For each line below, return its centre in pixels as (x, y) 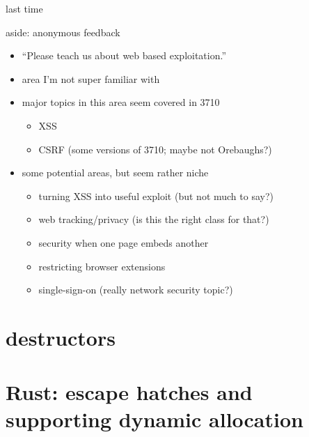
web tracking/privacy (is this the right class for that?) (154, 219)
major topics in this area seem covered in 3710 (121, 102)
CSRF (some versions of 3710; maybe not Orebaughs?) (155, 149)
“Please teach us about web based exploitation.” (124, 55)
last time (24, 8)
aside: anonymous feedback (63, 32)
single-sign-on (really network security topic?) (136, 290)
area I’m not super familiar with (91, 78)
